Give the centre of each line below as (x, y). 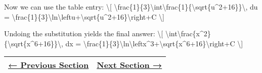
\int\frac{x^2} (188, 33)
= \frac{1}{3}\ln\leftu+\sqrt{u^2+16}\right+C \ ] (84, 16)
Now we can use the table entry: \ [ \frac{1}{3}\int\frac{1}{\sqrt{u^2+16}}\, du (131, 7)
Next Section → (129, 65)
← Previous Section (49, 65)
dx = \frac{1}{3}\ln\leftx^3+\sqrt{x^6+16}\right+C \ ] (154, 43)
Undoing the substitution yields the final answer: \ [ (84, 33)
